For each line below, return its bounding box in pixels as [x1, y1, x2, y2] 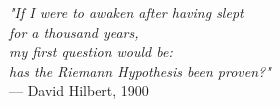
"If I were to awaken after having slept [9, 2, 244, 22]
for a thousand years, [9, 21, 139, 42]
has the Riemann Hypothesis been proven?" [9, 60, 271, 81]
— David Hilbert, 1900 [9, 80, 149, 101]
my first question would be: [9, 41, 173, 62]
